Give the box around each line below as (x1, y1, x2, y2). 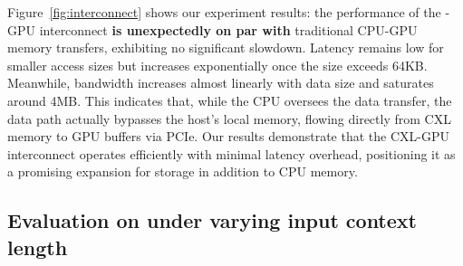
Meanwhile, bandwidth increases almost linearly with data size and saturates (7, 73, 434, 92)
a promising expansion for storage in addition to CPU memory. (7, 162, 358, 181)
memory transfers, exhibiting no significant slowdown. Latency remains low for (7, 38, 444, 57)
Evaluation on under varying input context (7, 206, 417, 234)
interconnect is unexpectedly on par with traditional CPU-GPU (39, 20, 418, 39)
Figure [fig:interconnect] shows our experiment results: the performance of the (7, 3, 441, 21)
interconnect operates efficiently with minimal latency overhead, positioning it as (7, 144, 456, 163)
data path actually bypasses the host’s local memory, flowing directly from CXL (7, 109, 451, 128)
